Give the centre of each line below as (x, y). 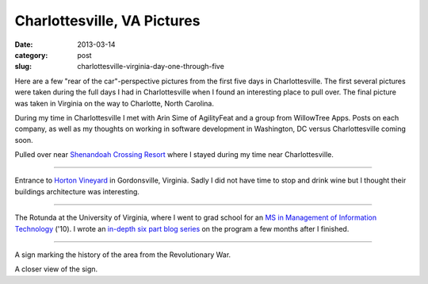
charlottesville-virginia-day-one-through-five (151, 67)
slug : (23, 67)
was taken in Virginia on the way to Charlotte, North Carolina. (114, 103)
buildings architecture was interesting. (77, 191)
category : (31, 55)
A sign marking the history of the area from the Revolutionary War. (123, 255)
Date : (24, 44)
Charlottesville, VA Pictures (107, 21)
